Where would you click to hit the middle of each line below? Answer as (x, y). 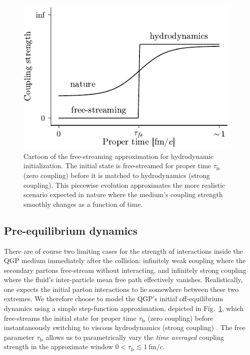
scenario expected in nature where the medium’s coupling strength (123, 194)
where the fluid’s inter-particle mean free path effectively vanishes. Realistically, (123, 279)
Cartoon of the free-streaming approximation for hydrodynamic (119, 156)
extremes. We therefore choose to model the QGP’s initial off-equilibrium (114, 299)
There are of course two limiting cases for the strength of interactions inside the (124, 251)
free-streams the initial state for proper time (70, 318)
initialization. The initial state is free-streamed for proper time (117, 166)
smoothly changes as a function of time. (83, 204)
